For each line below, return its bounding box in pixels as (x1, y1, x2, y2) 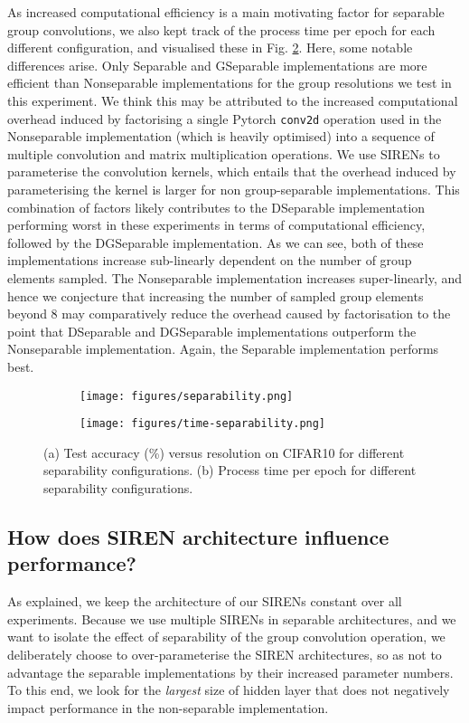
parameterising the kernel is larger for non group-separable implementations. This (7, 180, 460, 198)
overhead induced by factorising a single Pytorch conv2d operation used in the (7, 109, 442, 128)
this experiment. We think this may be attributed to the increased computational (7, 90, 458, 109)
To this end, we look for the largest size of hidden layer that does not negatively (7, 680, 450, 699)
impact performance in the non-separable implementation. (7, 698, 329, 717)
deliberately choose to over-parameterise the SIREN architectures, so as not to (7, 645, 442, 663)
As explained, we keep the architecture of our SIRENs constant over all (7, 592, 402, 611)
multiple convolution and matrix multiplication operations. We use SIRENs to (7, 144, 440, 163)
